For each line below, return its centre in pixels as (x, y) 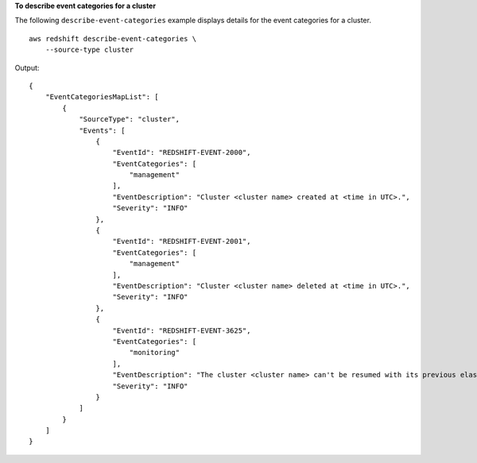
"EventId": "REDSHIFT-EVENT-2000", (182, 152)
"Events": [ (102, 130)
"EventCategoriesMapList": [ (102, 97)
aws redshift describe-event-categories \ (113, 39)
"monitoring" (155, 353)
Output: (27, 68)
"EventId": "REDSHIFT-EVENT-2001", (182, 241)
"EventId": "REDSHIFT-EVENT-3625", (182, 330)
